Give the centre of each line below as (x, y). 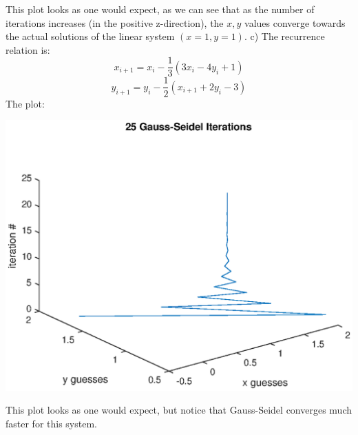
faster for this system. (51, 424)
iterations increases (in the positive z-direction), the (115, 22)
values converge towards (295, 22)
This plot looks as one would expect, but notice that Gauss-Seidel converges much (179, 410)
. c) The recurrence (284, 36)
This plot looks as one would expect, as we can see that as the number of (160, 9)
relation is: (28, 49)
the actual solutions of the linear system (90, 36)
